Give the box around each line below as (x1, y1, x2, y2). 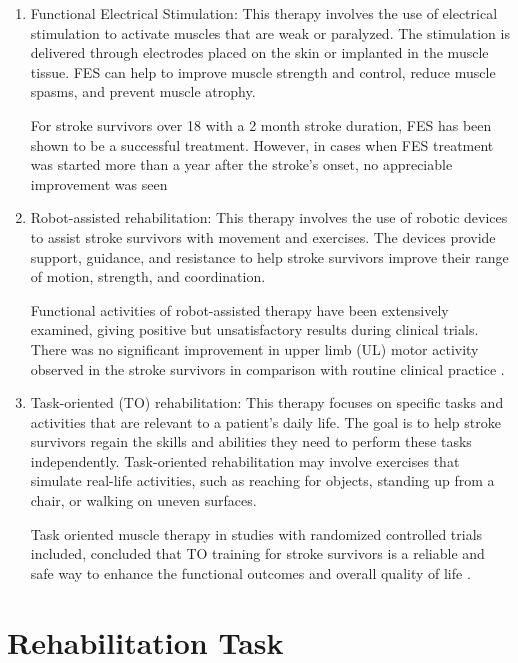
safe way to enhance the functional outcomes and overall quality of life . (30, 562, 471, 583)
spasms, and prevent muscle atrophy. (30, 81, 256, 102)
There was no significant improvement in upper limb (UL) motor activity (30, 338, 479, 359)
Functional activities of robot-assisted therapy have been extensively (30, 299, 449, 320)
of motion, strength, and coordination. (30, 266, 266, 287)
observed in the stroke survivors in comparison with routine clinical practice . (30, 358, 505, 379)
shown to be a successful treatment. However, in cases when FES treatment (30, 134, 494, 155)
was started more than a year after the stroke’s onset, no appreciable (30, 154, 453, 175)
